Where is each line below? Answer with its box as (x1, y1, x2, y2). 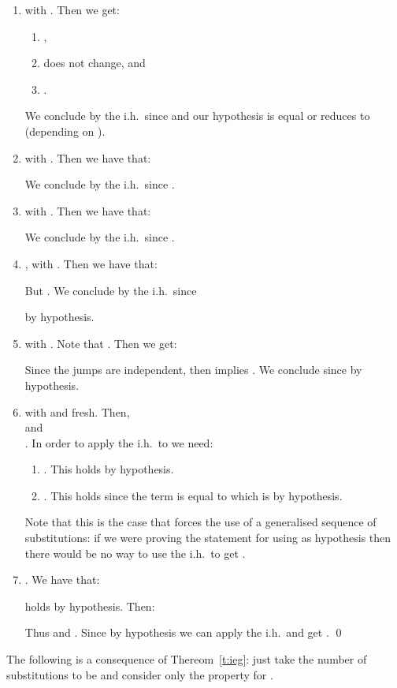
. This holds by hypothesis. (43, 461, 174, 477)
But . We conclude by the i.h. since (24, 282, 197, 298)
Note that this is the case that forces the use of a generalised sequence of (24, 514, 377, 530)
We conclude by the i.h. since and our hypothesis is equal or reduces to (24, 107, 370, 124)
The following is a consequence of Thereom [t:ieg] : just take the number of (6, 651, 367, 667)
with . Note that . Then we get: (24, 335, 177, 351)
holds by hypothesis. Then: (24, 597, 155, 614)
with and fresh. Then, (24, 403, 130, 420)
